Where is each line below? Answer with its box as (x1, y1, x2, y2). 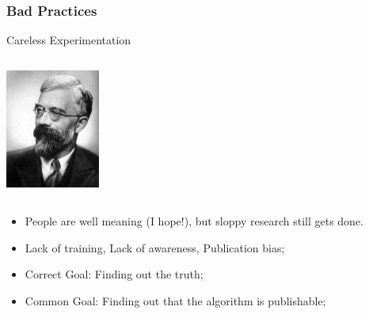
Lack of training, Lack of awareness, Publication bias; (25, 239, 285, 255)
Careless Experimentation (6, 32, 131, 48)
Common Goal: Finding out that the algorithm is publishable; (25, 292, 326, 308)
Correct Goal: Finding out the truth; (25, 266, 204, 282)
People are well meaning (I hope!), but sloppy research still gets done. (25, 212, 364, 229)
